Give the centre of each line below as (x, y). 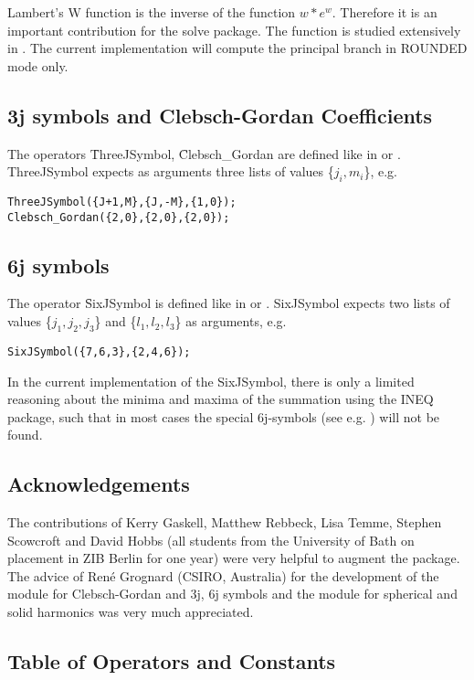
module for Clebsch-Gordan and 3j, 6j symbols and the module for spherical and (232, 594)
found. (25, 435)
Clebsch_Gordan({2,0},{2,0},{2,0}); (119, 217)
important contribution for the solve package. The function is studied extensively (234, 30)
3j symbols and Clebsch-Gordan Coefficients (220, 115)
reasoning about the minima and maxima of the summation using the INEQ (221, 399)
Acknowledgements (99, 484)
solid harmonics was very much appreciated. (131, 612)
